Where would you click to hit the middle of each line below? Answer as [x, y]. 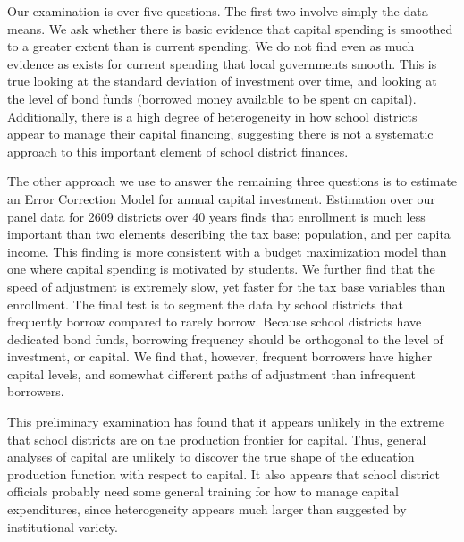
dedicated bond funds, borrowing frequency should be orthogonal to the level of [225, 339]
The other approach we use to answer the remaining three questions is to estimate [232, 181]
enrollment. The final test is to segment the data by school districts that [206, 304]
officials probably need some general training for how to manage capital [203, 491]
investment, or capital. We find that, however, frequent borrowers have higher [220, 356]
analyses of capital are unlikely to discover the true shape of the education [211, 457]
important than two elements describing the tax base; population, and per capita [229, 234]
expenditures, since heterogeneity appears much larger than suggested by [207, 509]
